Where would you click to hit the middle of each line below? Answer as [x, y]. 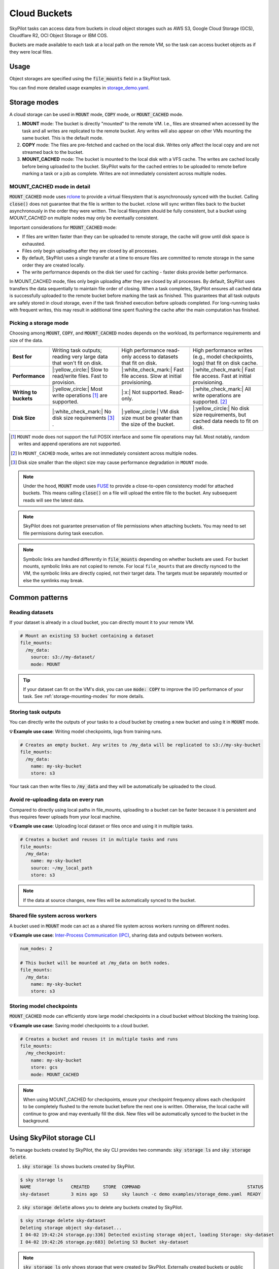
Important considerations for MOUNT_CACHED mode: [63, 227]
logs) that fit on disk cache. [225, 363]
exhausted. [34, 244]
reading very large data [80, 356]
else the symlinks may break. [53, 580]
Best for [22, 356]
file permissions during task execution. [63, 533]
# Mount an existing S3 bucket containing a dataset [87, 636]
